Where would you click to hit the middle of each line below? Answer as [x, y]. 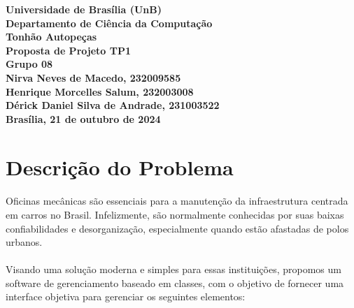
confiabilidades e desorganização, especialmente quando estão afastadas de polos [177, 228]
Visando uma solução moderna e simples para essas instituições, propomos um [174, 269]
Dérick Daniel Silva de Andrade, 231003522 [113, 105]
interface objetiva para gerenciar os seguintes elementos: [126, 296]
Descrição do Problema [120, 167]
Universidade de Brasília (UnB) [84, 9]
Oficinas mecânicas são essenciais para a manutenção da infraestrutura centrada [177, 201]
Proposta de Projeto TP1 [68, 50]
